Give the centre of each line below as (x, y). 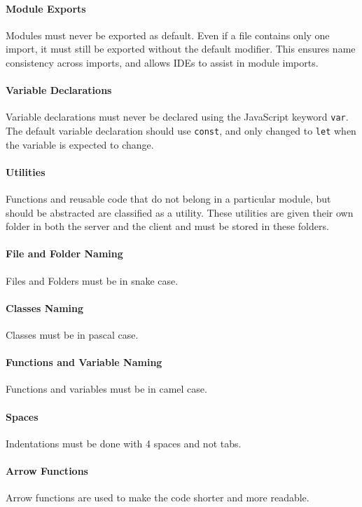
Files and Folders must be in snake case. (92, 280)
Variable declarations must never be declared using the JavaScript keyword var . (177, 117)
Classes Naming (45, 307)
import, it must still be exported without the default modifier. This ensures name (181, 49)
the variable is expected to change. (80, 144)
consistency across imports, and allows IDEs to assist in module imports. (162, 62)
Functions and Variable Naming (84, 362)
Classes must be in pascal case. (72, 335)
